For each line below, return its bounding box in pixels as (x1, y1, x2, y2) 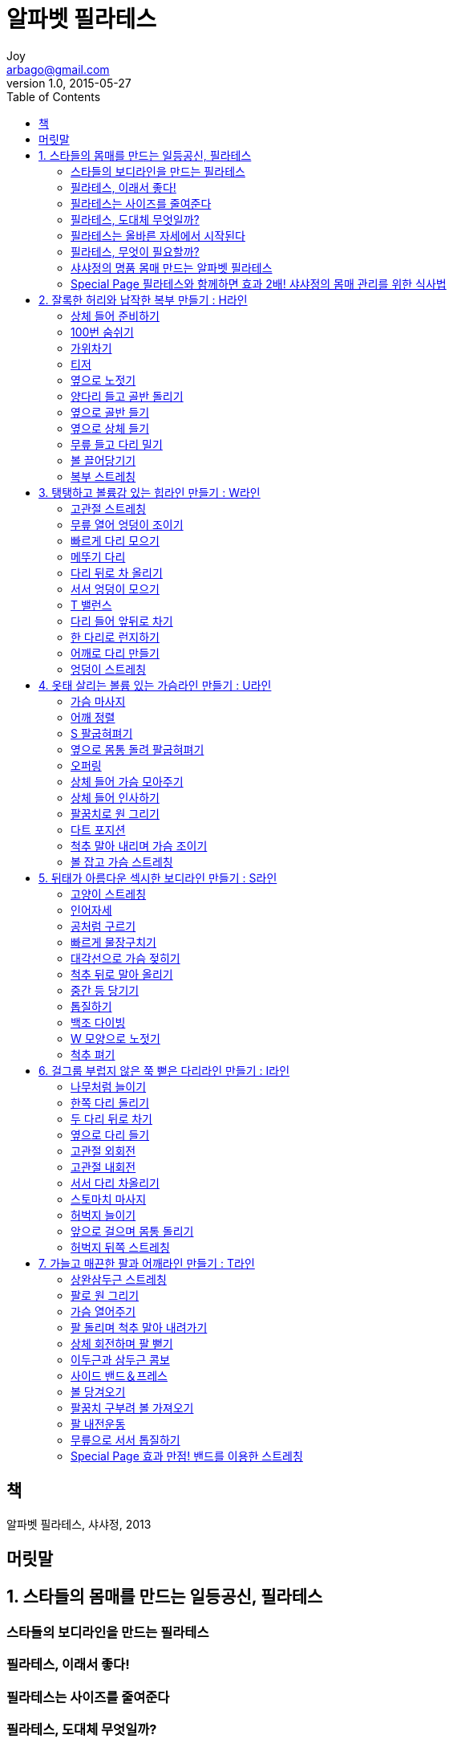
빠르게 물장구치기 (71, 935, 156, 949)
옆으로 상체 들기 (71, 421, 150, 435)
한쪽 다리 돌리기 (71, 1095, 150, 1110)
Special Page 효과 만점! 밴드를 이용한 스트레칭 (71, 1448, 303, 1463)
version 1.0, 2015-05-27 (6, 75, 131, 90)
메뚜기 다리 (71, 549, 126, 564)
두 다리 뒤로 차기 (71, 1111, 152, 1126)
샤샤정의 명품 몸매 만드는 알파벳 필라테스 (71, 260, 273, 275)
